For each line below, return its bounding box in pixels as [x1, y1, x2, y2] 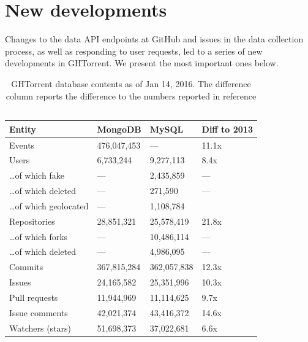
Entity [9, 122, 37, 135]
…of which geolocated [9, 199, 89, 212]
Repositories [9, 214, 55, 227]
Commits [9, 260, 43, 273]
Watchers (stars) [9, 321, 72, 334]
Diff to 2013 [201, 122, 253, 135]
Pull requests [9, 290, 58, 303]
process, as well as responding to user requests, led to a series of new [5, 44, 263, 57]
